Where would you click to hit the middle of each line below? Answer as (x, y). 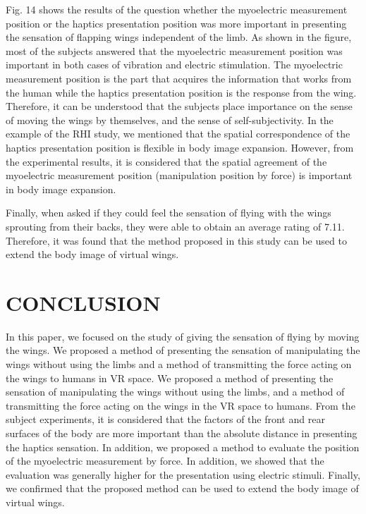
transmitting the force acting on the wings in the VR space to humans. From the (181, 405)
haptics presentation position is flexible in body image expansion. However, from (180, 147)
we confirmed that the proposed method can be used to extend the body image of (182, 488)
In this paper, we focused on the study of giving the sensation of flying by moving (183, 336)
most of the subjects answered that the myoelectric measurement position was (174, 50)
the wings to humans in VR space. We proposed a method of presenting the (170, 378)
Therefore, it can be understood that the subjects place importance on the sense (179, 106)
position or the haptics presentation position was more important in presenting (176, 23)
